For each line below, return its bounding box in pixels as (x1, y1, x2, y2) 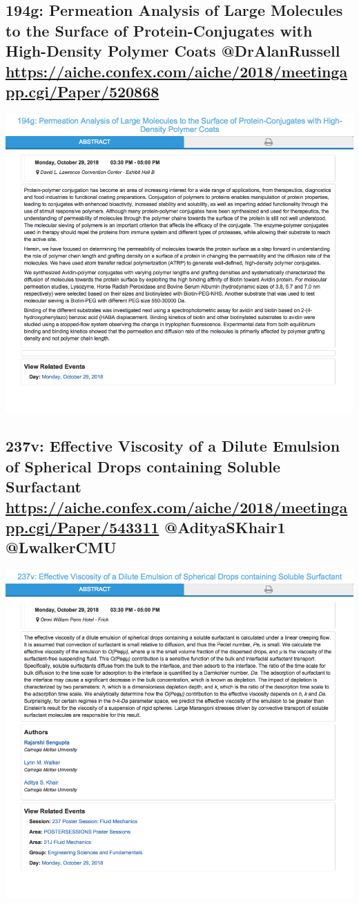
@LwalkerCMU (6, 537, 117, 558)
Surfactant (6, 476, 81, 497)
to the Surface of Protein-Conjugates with (6, 19, 313, 41)
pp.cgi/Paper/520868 (6, 80, 159, 102)
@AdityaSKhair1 (164, 517, 286, 537)
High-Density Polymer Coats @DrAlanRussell (6, 40, 340, 61)
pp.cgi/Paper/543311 (6, 517, 159, 537)
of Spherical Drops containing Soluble (6, 455, 281, 477)
